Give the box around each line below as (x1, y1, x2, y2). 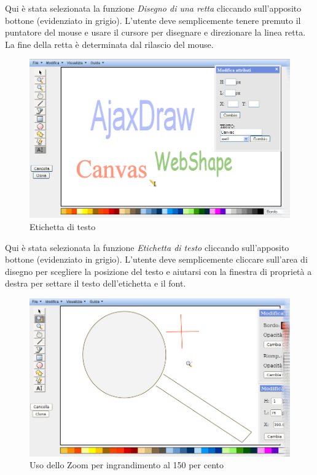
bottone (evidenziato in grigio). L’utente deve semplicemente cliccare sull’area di (5, 253, 308, 266)
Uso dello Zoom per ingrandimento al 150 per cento (29, 458, 224, 471)
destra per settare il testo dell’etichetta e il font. (5, 277, 186, 290)
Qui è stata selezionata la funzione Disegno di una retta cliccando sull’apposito (5, 2, 302, 14)
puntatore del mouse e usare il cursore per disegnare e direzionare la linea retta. (5, 26, 306, 39)
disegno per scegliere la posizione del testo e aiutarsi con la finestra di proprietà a (5, 265, 312, 277)
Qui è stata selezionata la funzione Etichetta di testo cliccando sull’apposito (5, 241, 289, 253)
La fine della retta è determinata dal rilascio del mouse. (5, 37, 214, 50)
